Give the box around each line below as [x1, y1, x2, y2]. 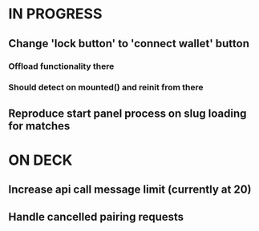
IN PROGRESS [8, 5, 103, 23]
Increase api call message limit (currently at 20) [8, 183, 252, 197]
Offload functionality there [8, 61, 115, 72]
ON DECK [8, 151, 73, 169]
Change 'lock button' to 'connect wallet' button [8, 37, 250, 50]
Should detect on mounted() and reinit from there [8, 82, 204, 93]
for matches [8, 119, 71, 133]
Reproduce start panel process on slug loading [8, 106, 247, 120]
